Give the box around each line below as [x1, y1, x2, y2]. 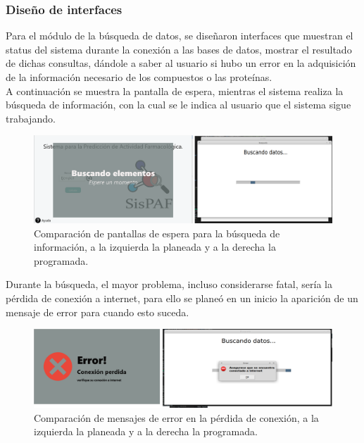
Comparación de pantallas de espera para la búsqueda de [34, 225, 280, 240]
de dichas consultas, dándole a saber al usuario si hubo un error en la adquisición [6, 56, 356, 70]
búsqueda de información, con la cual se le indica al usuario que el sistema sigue [6, 97, 351, 112]
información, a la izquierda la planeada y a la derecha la [34, 239, 276, 254]
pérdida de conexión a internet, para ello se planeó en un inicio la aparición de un [6, 290, 358, 305]
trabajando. [6, 111, 56, 125]
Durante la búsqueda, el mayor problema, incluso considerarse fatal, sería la [6, 277, 332, 292]
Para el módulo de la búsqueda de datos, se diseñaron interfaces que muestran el [6, 28, 353, 43]
